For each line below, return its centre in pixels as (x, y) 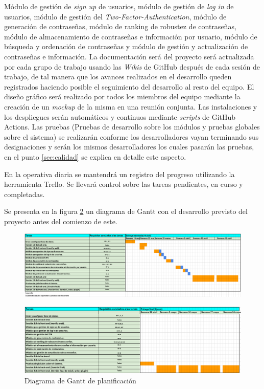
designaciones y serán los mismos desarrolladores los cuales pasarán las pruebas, (129, 147)
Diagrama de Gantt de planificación (80, 380)
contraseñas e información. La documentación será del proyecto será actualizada (129, 56)
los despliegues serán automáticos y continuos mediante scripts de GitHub (120, 116)
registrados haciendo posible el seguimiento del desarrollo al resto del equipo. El (129, 86)
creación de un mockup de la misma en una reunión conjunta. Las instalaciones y (131, 106)
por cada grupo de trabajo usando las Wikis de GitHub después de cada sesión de (132, 66)
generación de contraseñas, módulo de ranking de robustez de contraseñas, (120, 26)
